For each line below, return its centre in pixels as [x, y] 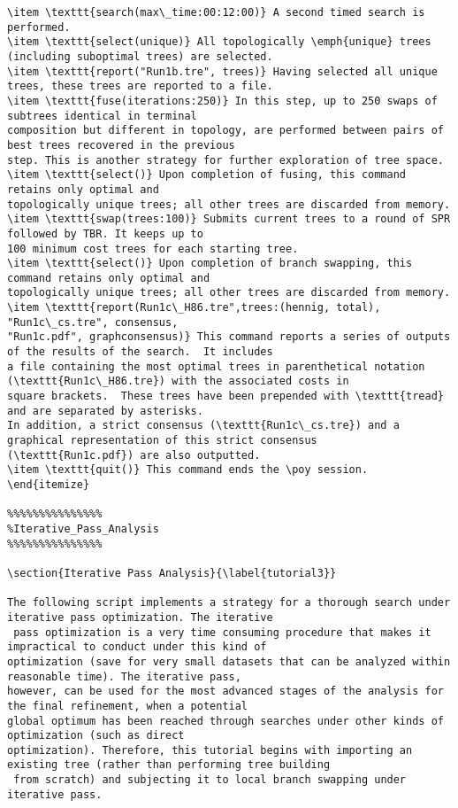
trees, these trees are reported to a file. [140, 86]
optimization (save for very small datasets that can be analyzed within [229, 661]
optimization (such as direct [96, 736]
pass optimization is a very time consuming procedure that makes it [222, 632]
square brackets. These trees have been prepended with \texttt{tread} [225, 396]
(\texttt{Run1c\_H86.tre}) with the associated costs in [178, 381]
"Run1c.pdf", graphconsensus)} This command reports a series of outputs [229, 337]
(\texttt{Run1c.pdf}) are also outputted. [134, 455]
